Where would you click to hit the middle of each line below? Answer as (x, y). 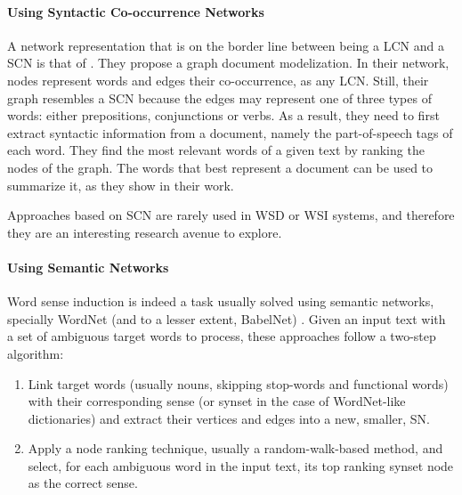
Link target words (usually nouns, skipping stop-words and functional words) (238, 383)
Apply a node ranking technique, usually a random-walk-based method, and (235, 448)
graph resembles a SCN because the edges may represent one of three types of (219, 97)
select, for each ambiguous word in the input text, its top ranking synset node (241, 465)
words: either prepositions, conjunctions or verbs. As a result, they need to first (223, 115)
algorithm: (36, 353)
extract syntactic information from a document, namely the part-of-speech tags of (230, 132)
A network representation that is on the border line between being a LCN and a (226, 45)
